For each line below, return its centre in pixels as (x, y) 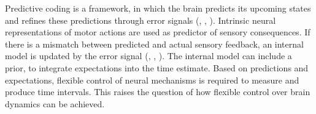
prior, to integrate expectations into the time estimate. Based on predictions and (157, 67)
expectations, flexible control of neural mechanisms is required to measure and (152, 80)
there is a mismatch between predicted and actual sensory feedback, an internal (154, 44)
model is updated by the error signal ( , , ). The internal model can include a (148, 56)
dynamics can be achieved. (55, 103)
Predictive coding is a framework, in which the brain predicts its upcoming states (158, 8)
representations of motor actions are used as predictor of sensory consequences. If (158, 32)
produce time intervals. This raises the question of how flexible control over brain (158, 92)
